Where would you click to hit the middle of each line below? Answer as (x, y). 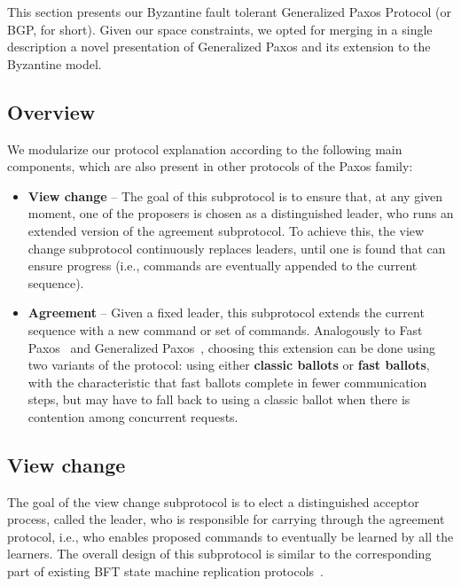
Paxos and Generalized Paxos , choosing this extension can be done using (231, 347)
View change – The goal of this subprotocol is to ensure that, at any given (235, 195)
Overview (51, 111)
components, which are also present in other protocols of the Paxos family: (210, 166)
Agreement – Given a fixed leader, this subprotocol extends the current (226, 313)
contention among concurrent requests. (133, 416)
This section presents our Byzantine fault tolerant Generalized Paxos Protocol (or (230, 12)
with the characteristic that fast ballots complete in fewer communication (227, 382)
